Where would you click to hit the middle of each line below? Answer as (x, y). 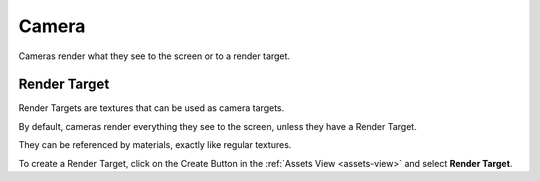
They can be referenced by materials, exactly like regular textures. (155, 145)
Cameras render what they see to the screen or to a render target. (154, 56)
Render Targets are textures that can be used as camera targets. (151, 108)
